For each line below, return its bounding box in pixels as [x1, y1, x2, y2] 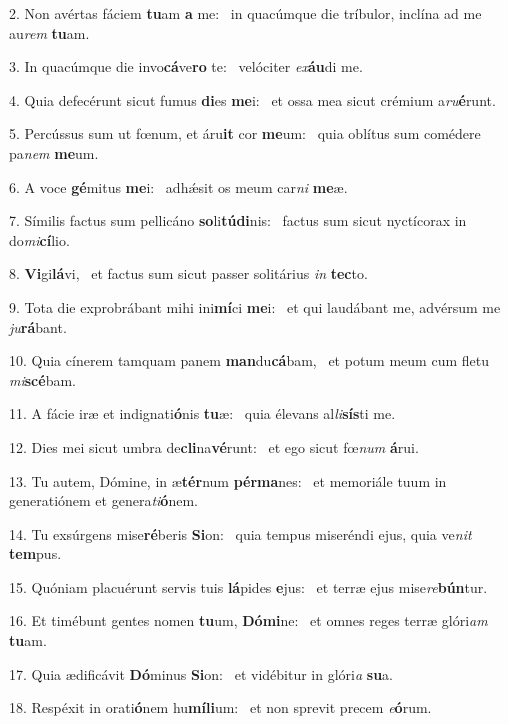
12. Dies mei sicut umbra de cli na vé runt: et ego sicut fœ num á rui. [9, 436, 419, 457]
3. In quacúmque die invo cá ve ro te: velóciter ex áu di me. [9, 56, 363, 77]
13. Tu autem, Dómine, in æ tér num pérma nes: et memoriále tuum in [9, 470, 447, 491]
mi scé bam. [9, 369, 76, 390]
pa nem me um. [9, 142, 99, 163]
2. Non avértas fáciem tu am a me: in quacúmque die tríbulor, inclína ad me [9, 3, 482, 23]
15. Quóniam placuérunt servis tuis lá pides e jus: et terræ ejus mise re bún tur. [9, 576, 488, 597]
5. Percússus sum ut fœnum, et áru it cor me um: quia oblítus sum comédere [9, 123, 481, 144]
